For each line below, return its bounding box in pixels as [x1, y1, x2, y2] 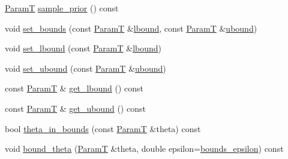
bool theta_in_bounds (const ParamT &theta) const [5, 122, 201, 134]
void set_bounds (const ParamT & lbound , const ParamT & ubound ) [5, 22, 257, 34]
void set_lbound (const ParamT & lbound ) [5, 42, 162, 54]
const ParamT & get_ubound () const [5, 102, 146, 114]
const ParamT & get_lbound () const [5, 82, 144, 94]
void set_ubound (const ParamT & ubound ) [5, 62, 166, 74]
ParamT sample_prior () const [5, 2, 119, 14]
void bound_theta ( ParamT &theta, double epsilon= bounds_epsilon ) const [5, 142, 284, 155]
